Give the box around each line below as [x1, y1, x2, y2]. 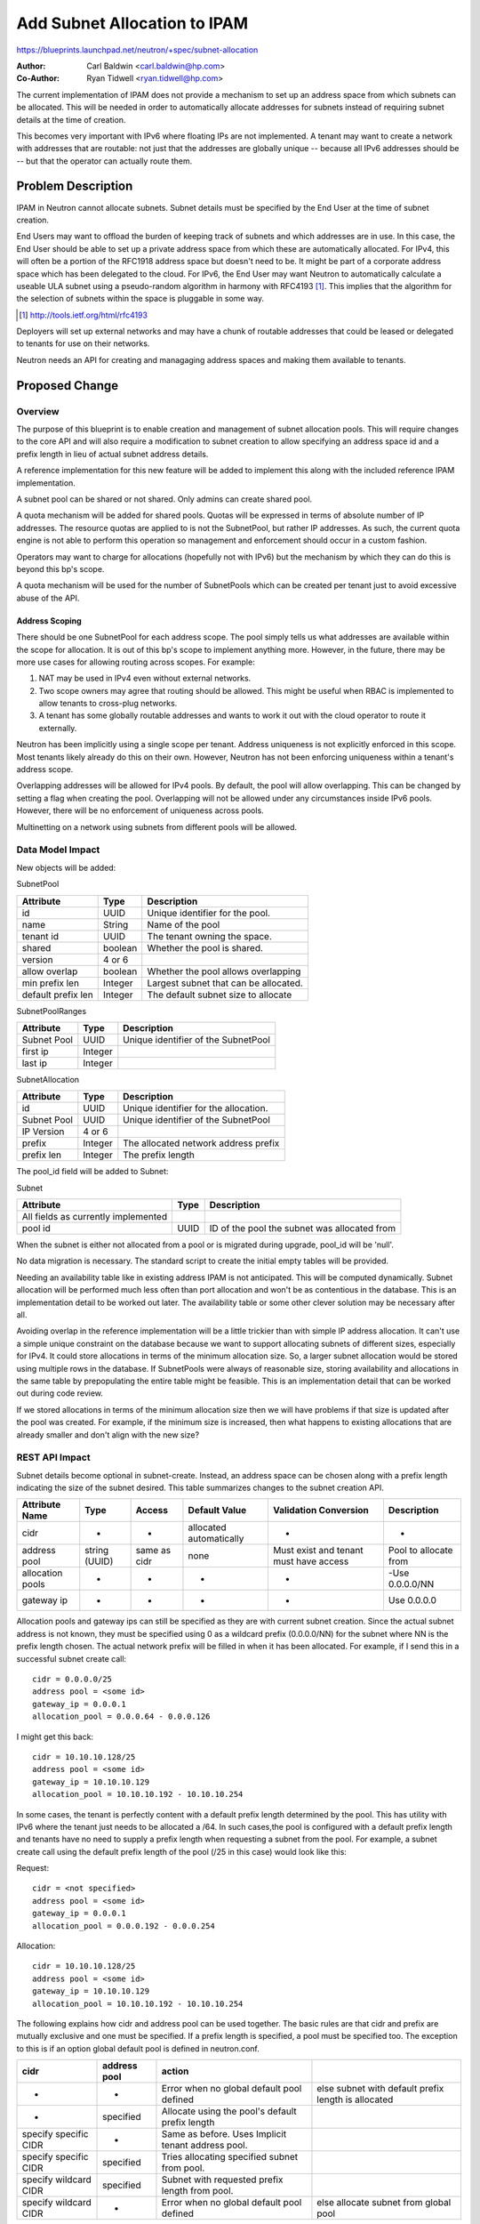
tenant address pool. [161, 2139, 248, 2152]
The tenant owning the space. [147, 930, 273, 942]
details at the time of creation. [16, 114, 126, 125]
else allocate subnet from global [316, 2196, 452, 2209]
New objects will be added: [16, 862, 116, 873]
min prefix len [21, 977, 80, 989]
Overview [16, 405, 60, 417]
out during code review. [16, 1388, 104, 1398]
